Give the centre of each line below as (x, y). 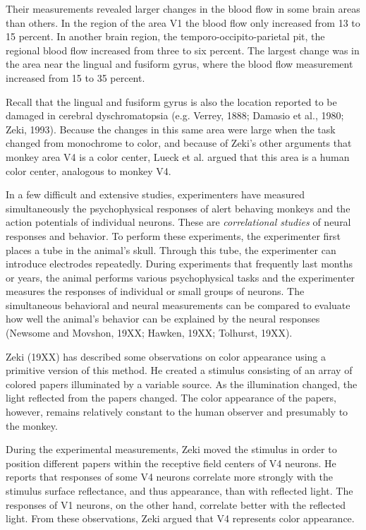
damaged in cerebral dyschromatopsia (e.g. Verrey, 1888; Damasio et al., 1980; (175, 115)
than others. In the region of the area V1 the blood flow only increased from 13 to (183, 22)
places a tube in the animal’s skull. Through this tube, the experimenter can (171, 249)
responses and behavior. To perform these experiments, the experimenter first (173, 235)
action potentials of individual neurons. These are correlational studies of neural (178, 222)
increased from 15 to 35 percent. (75, 77)
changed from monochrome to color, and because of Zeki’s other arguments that (179, 143)
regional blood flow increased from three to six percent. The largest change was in (183, 50)
